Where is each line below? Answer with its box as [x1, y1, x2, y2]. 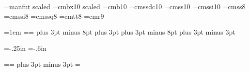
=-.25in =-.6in [4, 43, 47, 53]
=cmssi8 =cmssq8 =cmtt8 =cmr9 [4, 11, 104, 21]
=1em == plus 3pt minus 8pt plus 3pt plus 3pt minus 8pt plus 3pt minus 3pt [4, 27, 235, 37]
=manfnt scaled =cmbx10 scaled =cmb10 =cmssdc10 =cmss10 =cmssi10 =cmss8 [4, 1, 246, 11]
